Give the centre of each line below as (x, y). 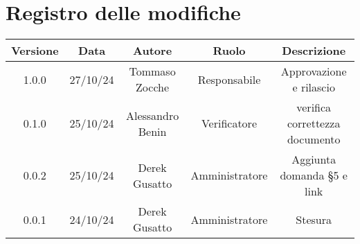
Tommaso (152, 71)
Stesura (314, 219)
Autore (153, 51)
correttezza (314, 123)
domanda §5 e (314, 175)
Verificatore (229, 123)
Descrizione (314, 51)
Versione (35, 51)
